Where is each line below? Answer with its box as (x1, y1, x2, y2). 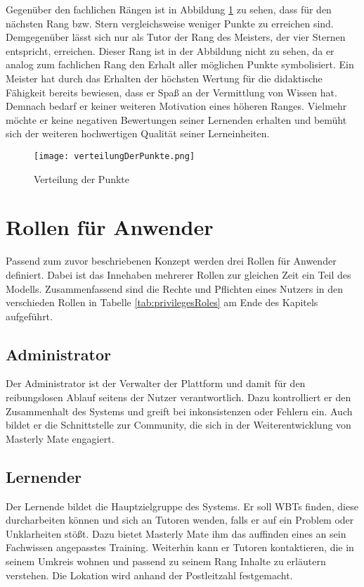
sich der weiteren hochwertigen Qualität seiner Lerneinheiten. (6, 126, 270, 141)
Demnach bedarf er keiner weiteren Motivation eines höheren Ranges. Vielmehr (6, 99, 347, 113)
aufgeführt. (6, 308, 53, 323)
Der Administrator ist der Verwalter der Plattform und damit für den (6, 376, 306, 391)
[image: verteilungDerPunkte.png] (34, 151, 195, 161)
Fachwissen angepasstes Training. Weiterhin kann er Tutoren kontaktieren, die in (6, 540, 354, 555)
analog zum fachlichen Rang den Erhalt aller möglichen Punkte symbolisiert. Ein (6, 57, 354, 72)
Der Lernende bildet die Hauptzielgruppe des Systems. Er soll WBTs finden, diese (6, 498, 358, 513)
